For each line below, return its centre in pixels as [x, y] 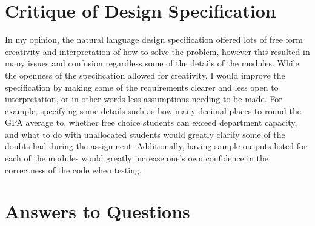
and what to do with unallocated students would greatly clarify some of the [145, 134]
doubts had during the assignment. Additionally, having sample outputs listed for [156, 146]
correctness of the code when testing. [73, 169]
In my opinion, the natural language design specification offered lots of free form [154, 40]
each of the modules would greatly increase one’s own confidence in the [137, 158]
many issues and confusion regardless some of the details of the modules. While [152, 63]
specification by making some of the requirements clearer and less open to [142, 87]
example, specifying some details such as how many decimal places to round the [153, 110]
